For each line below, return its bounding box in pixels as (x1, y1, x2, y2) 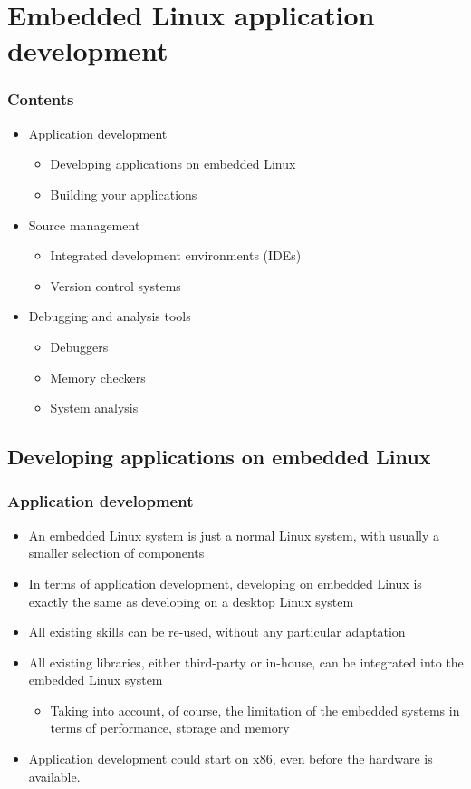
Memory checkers (50, 367, 146, 386)
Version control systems (50, 276, 181, 295)
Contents (7, 88, 74, 111)
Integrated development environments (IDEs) (50, 246, 302, 265)
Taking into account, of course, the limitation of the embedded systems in (50, 700, 460, 719)
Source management (28, 215, 140, 234)
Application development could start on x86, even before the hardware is (28, 749, 433, 768)
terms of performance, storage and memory (50, 718, 290, 737)
